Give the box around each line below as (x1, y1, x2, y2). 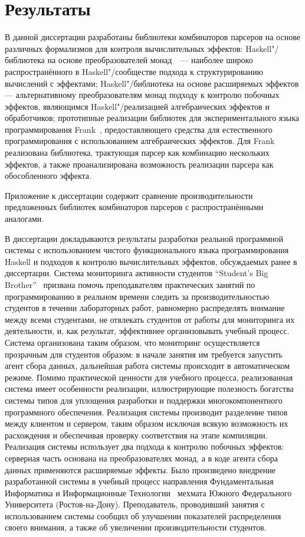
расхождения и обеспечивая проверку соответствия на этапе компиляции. (5, 428, 268, 441)
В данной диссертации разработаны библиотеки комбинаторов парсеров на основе (5, 31, 300, 43)
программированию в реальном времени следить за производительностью (5, 290, 270, 302)
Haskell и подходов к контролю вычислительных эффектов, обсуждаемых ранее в (5, 255, 297, 267)
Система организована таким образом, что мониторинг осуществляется (5, 336, 260, 348)
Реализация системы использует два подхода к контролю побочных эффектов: (5, 440, 284, 453)
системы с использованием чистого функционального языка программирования (5, 244, 289, 256)
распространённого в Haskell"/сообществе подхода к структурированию (5, 65, 263, 77)
